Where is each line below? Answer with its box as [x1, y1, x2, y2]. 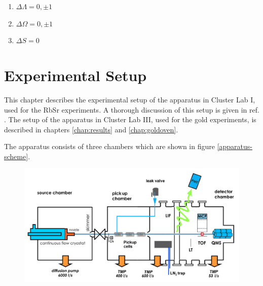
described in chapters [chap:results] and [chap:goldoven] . [4, 124, 178, 134]
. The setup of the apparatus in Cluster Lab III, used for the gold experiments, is [4, 114, 256, 125]
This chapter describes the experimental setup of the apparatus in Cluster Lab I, [4, 94, 255, 104]
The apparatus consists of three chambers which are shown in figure [4, 141, 215, 152]
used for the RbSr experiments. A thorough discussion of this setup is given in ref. [4, 104, 259, 115]
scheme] [4, 151, 28, 161]
